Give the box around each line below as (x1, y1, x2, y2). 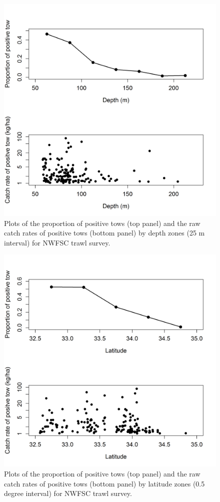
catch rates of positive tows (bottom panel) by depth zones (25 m (4, 227, 205, 238)
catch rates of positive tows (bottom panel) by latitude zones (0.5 (4, 478, 205, 488)
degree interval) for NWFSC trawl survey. (4, 488, 132, 498)
